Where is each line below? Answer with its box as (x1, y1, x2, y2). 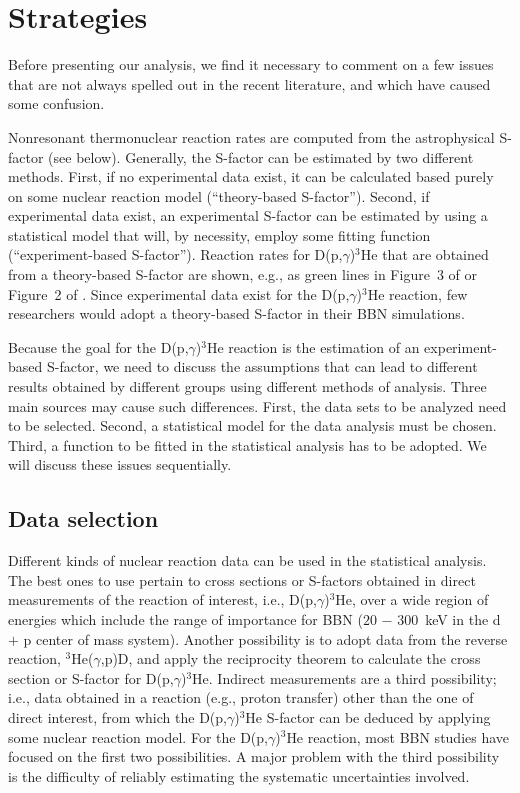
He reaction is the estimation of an (206, 336, 420, 357)
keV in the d (425, 608, 501, 629)
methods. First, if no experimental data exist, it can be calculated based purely (8, 166, 494, 187)
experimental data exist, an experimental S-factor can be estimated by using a (8, 205, 488, 226)
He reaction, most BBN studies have (286, 726, 510, 747)
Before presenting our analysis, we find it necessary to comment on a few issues (8, 54, 494, 75)
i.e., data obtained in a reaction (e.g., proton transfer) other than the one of (8, 687, 474, 708)
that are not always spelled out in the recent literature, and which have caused (8, 73, 491, 94)
